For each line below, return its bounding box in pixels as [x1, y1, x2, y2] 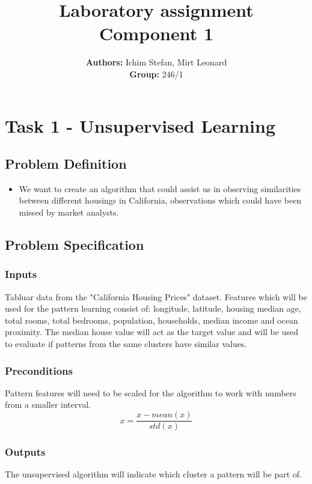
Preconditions [5, 363, 73, 378]
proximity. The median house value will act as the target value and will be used [5, 325, 298, 338]
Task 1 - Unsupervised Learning [5, 113, 276, 138]
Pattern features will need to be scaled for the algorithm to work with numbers [5, 386, 296, 399]
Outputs [5, 444, 46, 459]
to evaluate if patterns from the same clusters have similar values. [5, 337, 247, 350]
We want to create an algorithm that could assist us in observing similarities [19, 182, 301, 195]
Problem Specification [5, 235, 144, 254]
